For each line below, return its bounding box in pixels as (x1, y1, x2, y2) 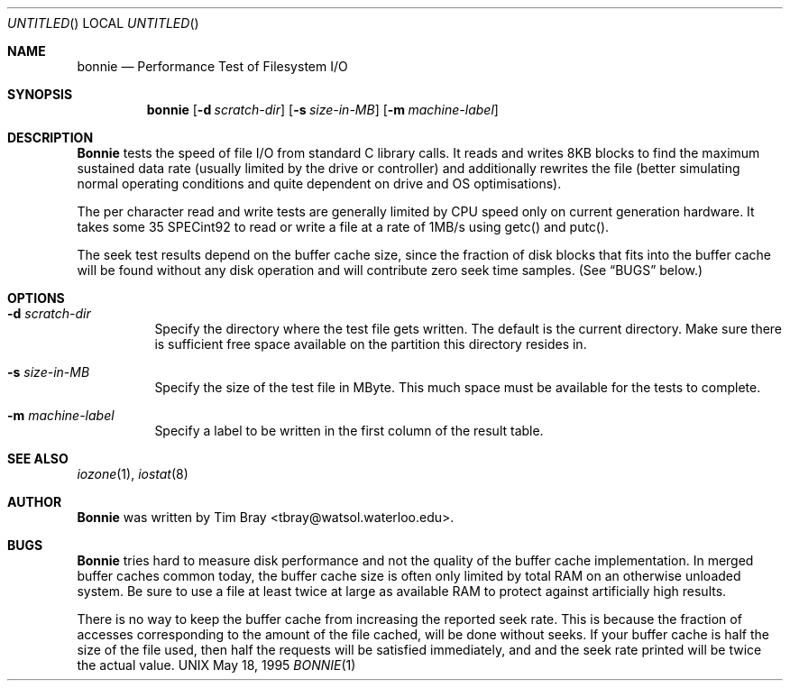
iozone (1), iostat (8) (77, 466, 188, 482)
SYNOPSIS (7, 87, 73, 102)
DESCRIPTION (7, 130, 94, 145)
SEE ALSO (7, 451, 69, 466)
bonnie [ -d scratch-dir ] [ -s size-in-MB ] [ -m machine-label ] (146, 102, 499, 117)
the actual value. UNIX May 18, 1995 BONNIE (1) (77, 657, 356, 673)
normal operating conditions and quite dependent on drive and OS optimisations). (77, 176, 562, 191)
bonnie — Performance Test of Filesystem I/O (77, 59, 348, 74)
